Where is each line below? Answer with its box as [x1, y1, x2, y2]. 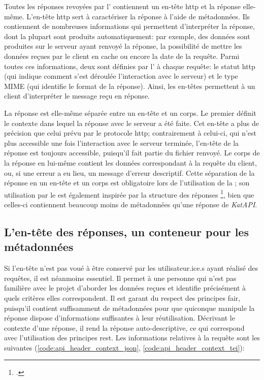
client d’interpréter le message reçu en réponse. [4, 90, 150, 101]
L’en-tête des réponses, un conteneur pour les [4, 224, 249, 239]
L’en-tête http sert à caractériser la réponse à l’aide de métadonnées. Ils [26, 11, 250, 21]
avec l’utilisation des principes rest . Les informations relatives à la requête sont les [4, 332, 260, 343]
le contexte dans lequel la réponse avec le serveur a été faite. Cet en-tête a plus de [4, 117, 259, 128]
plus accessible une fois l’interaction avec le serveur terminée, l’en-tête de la [4, 137, 239, 148]
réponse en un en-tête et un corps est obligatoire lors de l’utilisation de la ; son [4, 177, 250, 188]
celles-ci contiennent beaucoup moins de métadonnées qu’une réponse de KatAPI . [4, 199, 257, 209]
